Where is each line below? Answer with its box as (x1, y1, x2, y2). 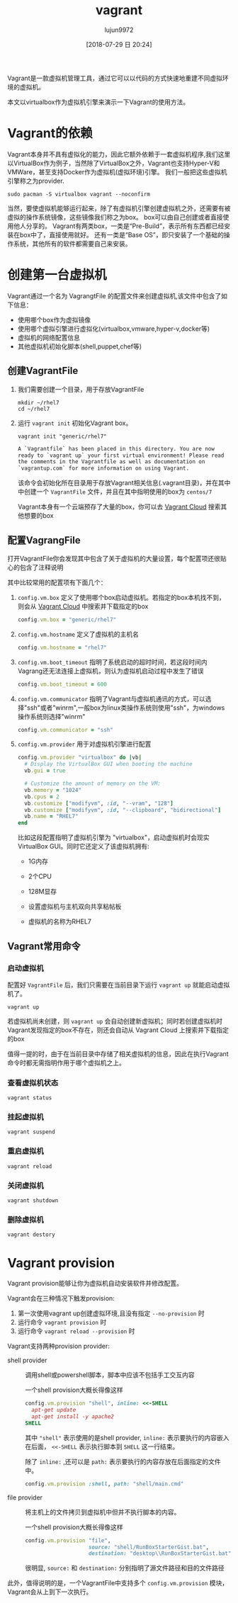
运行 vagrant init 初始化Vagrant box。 (17, 419, 132, 427)
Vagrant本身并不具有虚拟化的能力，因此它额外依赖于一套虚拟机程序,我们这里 (7, 149, 231, 158)
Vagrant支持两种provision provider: (7, 1342, 110, 1351)
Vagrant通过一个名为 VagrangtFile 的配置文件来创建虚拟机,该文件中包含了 (7, 291, 222, 300)
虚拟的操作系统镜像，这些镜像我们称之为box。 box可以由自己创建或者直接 (7, 213, 223, 221)
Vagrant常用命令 (7, 940, 81, 952)
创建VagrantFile (7, 365, 79, 377)
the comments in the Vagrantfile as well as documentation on (17, 458, 205, 465)
